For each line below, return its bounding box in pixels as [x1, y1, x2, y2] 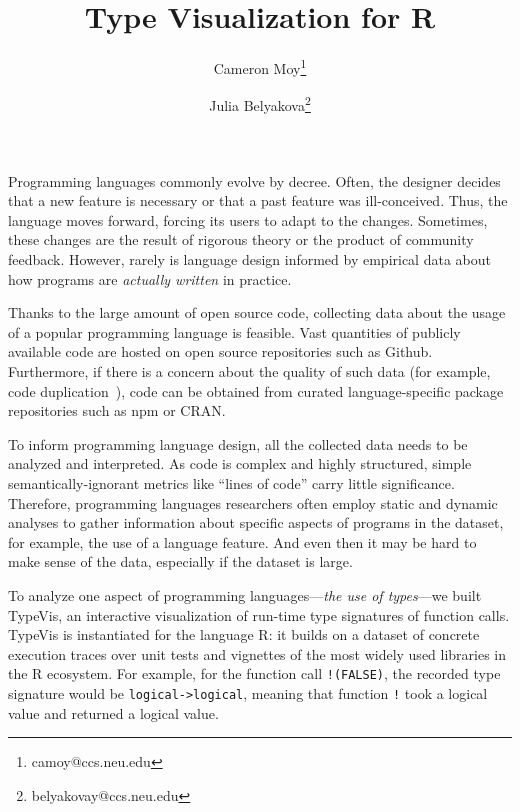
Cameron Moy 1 [213, 55, 307, 78]
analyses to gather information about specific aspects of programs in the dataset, [8, 512, 504, 533]
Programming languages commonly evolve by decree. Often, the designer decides [8, 170, 501, 191]
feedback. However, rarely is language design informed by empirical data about [8, 249, 491, 269]
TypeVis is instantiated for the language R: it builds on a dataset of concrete [8, 624, 480, 645]
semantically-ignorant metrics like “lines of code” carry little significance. [8, 472, 455, 493]
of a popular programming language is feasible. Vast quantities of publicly [8, 321, 461, 342]
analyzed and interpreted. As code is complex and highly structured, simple [8, 453, 472, 474]
